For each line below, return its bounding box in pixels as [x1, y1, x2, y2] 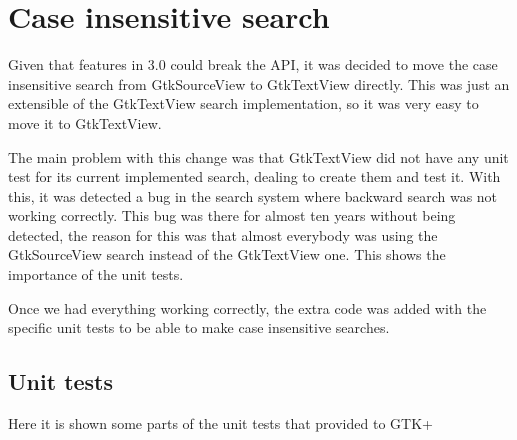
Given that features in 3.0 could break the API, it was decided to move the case [8, 54, 498, 75]
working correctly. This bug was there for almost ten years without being [8, 205, 456, 226]
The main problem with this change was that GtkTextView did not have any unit [8, 146, 509, 167]
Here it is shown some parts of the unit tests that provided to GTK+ [8, 413, 433, 434]
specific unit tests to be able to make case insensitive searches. [8, 317, 390, 338]
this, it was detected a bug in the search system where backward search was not [8, 185, 498, 206]
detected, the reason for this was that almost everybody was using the [8, 224, 438, 245]
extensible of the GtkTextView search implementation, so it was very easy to [8, 93, 479, 114]
